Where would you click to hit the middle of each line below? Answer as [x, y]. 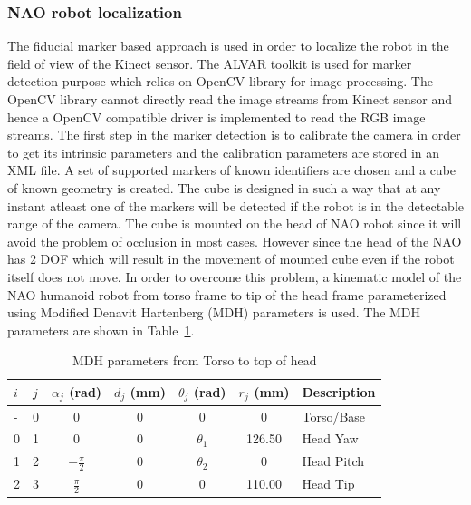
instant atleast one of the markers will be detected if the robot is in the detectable [235, 205]
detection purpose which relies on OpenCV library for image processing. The [220, 81]
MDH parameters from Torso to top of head [194, 360]
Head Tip [328, 484]
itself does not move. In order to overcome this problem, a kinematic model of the [235, 276]
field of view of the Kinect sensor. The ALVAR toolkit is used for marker [210, 63]
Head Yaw [330, 438]
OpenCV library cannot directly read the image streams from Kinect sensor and [230, 99]
